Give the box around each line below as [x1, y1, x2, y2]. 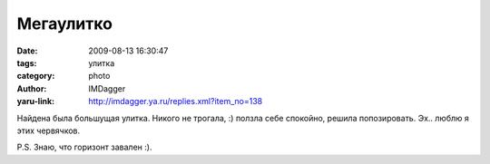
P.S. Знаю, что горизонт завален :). [16, 141, 152, 153]
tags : [16, 57, 37, 68]
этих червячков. [16, 125, 81, 136]
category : [16, 71, 55, 82]
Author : [16, 82, 47, 94]
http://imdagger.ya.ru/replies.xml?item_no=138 [88, 96, 263, 107]
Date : [16, 45, 38, 56]
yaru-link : [16, 96, 54, 107]
